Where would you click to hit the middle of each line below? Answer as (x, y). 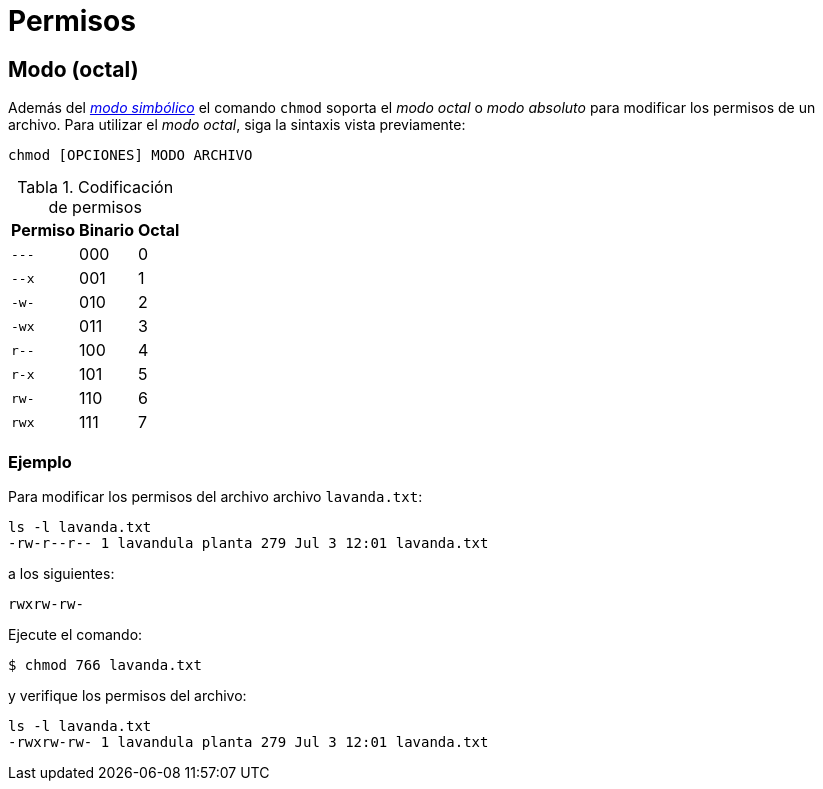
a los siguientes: (61, 573)
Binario (107, 230)
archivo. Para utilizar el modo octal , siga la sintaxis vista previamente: (237, 125)
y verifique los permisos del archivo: (127, 695)
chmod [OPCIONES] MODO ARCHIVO (130, 155)
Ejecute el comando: (75, 634)
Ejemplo (40, 461)
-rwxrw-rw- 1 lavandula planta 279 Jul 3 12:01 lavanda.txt (248, 741)
